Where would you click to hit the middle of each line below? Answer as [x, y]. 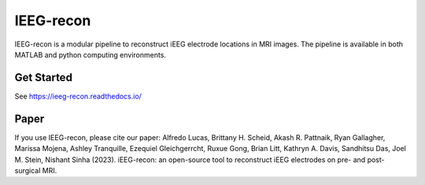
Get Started [43, 78]
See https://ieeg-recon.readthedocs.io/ [78, 96]
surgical [28, 170]
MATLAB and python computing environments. [91, 54]
